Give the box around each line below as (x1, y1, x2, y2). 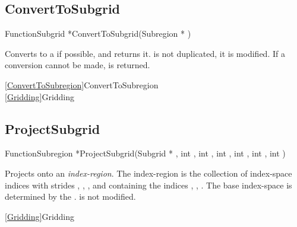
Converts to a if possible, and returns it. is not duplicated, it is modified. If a (5, 47, 285, 59)
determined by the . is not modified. (5, 190, 136, 203)
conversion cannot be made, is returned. (5, 59, 150, 71)
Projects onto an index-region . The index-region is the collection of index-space (5, 167, 292, 179)
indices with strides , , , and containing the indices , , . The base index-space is (5, 178, 292, 191)
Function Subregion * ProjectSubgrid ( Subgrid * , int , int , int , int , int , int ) (5, 147, 286, 159)
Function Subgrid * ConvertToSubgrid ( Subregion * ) (5, 27, 191, 40)
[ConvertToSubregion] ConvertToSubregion (5, 78, 159, 91)
